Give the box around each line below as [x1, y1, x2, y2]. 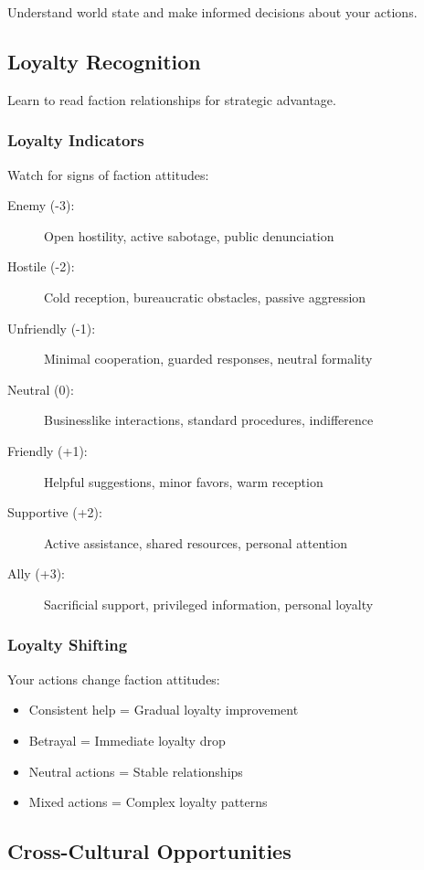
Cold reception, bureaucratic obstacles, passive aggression [44, 287, 366, 306]
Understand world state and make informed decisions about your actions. [7, 3, 418, 21]
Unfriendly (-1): [7, 318, 96, 337]
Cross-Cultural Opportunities [7, 837, 291, 865]
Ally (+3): [7, 564, 66, 583]
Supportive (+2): [7, 503, 102, 522]
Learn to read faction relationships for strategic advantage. [7, 90, 336, 109]
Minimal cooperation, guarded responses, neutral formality [44, 349, 373, 368]
